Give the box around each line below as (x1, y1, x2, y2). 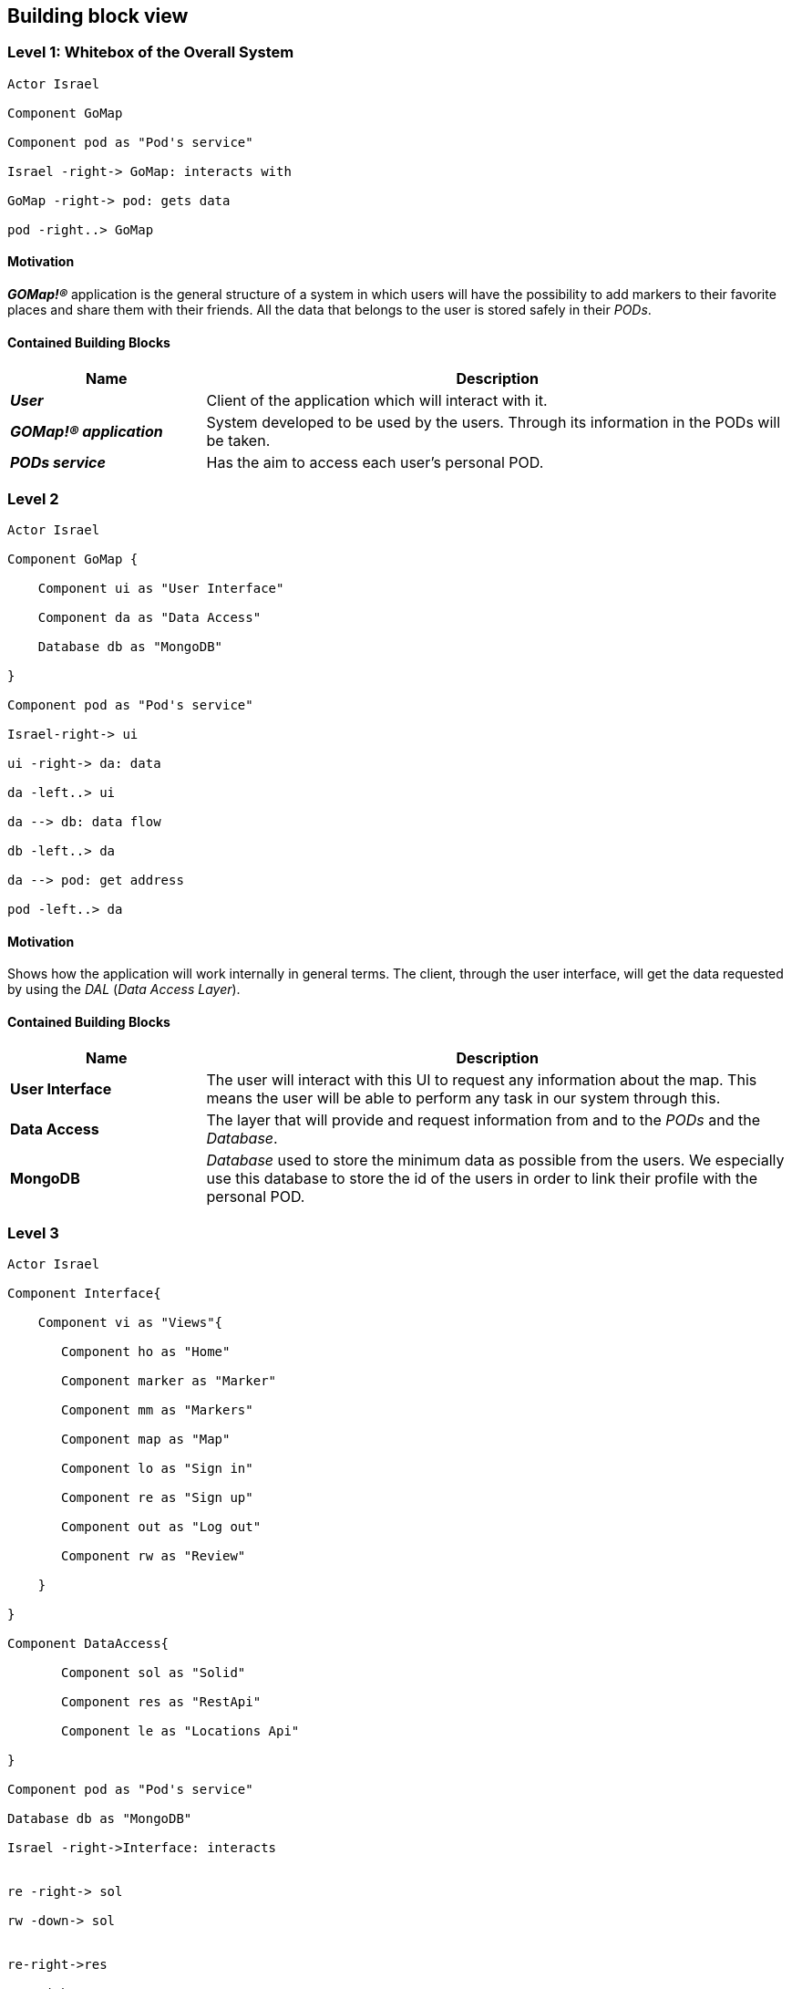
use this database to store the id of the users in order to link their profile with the (206, 1169, 758, 1188)
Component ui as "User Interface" (37, 580, 284, 596)
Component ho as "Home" (61, 1344, 231, 1360)
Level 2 (7, 489, 59, 508)
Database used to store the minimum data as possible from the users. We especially (206, 1151, 785, 1170)
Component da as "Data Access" (37, 609, 262, 625)
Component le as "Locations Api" (61, 1724, 300, 1739)
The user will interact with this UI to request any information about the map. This (206, 1071, 757, 1090)
